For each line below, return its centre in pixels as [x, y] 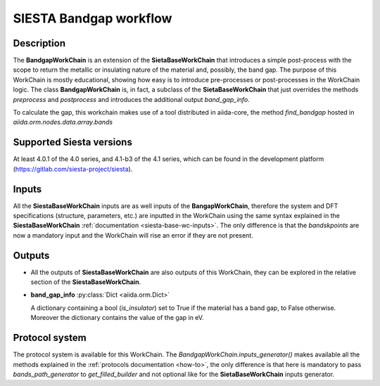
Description [39, 43]
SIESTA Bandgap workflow [93, 18]
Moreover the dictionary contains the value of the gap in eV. [117, 318]
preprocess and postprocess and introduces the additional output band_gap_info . [131, 99]
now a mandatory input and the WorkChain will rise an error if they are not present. [133, 235]
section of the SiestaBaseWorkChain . [86, 282]
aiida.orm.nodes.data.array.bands [63, 122]
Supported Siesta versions [73, 142]
